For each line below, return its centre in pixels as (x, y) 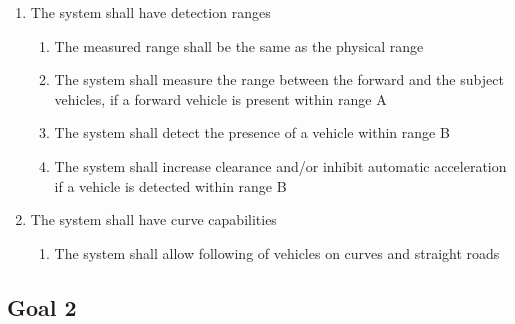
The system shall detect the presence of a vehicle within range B (252, 132)
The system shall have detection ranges (150, 12)
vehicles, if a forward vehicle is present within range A (220, 98)
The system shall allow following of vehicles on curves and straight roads (277, 252)
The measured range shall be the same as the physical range (239, 45)
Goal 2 (42, 306)
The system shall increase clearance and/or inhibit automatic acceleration (280, 165)
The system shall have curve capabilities (153, 219)
